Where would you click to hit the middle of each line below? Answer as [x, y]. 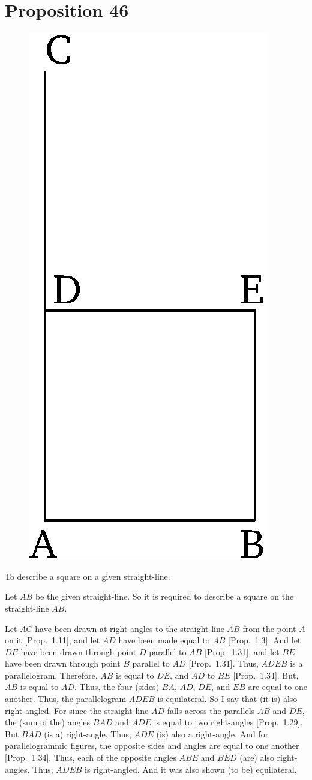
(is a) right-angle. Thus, [88, 734]
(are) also [257, 758]
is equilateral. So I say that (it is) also [227, 699]
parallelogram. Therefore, [51, 675]
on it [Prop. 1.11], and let [52, 640]
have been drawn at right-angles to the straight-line [130, 628]
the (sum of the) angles [48, 722]
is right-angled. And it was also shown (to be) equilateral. [191, 769]
